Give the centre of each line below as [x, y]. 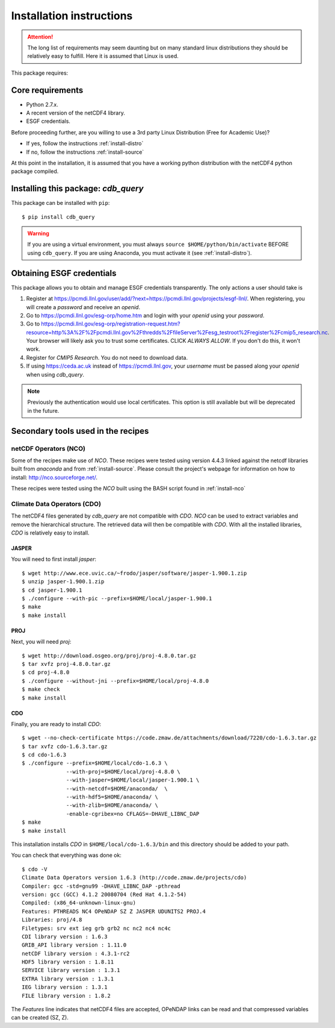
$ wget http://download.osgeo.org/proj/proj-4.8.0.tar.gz [109, 656]
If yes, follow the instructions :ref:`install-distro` [85, 143]
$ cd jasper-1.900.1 [52, 590]
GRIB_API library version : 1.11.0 [74, 945]
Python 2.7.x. [42, 104]
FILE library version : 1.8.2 [66, 995]
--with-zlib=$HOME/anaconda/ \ [112, 805]
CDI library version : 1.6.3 [65, 936]
